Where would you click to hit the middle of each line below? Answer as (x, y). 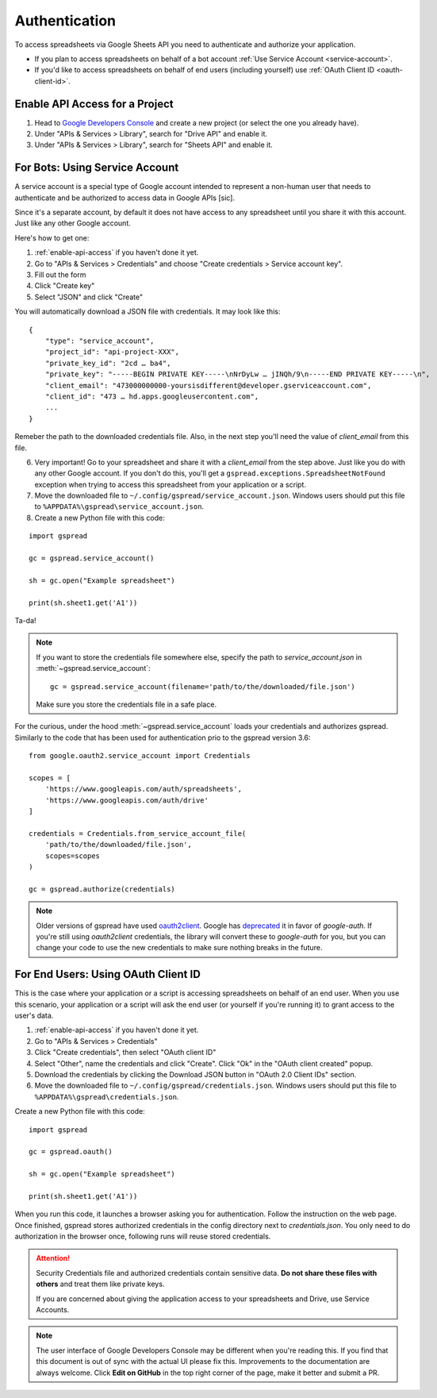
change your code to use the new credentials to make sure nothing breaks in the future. (179, 948)
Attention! (53, 1258)
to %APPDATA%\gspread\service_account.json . (119, 506)
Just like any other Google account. (73, 223)
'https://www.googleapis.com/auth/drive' (127, 800)
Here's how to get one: (52, 237)
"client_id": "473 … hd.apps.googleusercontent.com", (152, 396)
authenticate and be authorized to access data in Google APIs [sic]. (125, 198)
